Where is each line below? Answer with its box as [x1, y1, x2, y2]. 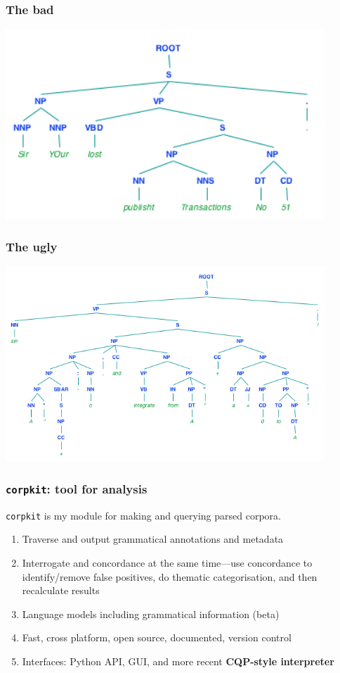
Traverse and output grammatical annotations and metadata [22, 532, 284, 546]
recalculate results [22, 583, 100, 598]
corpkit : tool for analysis [6, 479, 148, 497]
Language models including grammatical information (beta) [22, 606, 280, 621]
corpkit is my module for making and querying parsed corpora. [6, 508, 281, 522]
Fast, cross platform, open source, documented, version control [22, 630, 292, 645]
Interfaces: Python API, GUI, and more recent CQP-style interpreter [22, 653, 334, 668]
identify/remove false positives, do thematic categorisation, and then [22, 569, 318, 584]
